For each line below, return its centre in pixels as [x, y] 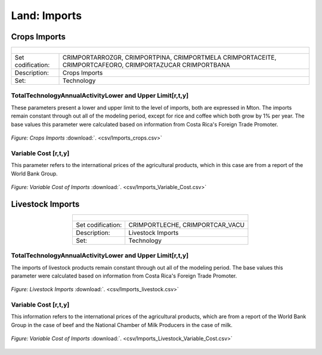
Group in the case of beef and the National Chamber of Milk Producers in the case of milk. [122, 325]
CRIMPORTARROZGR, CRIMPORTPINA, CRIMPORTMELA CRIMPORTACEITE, [170, 58]
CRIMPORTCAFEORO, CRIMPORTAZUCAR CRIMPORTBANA [147, 65]
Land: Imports [47, 16]
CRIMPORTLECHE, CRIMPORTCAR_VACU [186, 225]
